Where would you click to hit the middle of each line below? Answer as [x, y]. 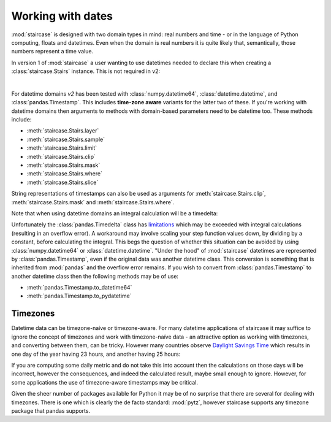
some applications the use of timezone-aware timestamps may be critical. [105, 382]
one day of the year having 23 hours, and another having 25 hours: [96, 354]
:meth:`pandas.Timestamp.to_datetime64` [79, 288]
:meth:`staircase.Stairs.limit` [62, 148]
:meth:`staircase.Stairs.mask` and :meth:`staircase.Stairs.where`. [93, 202]
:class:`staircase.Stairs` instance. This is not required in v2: [86, 71]
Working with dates [62, 16]
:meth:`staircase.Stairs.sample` [66, 139]
